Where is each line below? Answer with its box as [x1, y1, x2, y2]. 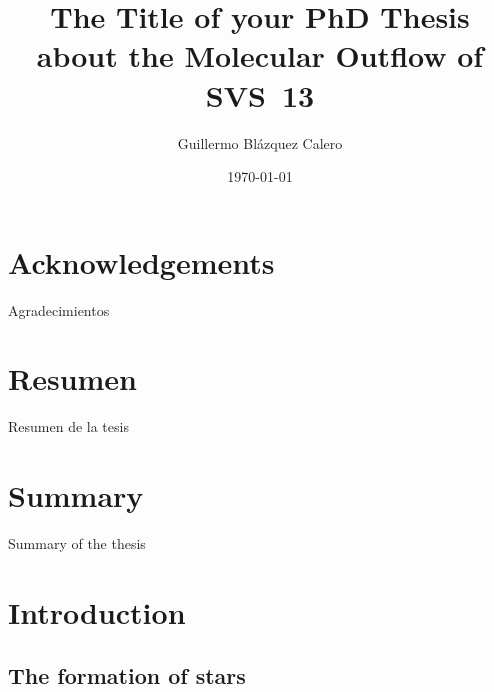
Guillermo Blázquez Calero [177, 132, 343, 153]
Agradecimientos [8, 299, 110, 320]
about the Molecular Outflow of [36, 35, 484, 76]
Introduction [8, 591, 186, 632]
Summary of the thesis [8, 533, 146, 554]
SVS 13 [205, 74, 315, 115]
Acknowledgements [8, 241, 275, 282]
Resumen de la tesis [8, 416, 129, 437]
